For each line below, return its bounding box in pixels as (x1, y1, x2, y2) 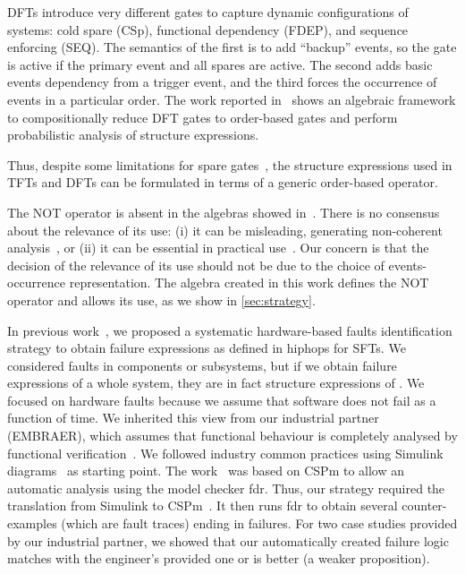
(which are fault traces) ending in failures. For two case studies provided (61, 514, 458, 533)
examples (7, 514, 57, 533)
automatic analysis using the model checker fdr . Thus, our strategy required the (7, 478, 445, 497)
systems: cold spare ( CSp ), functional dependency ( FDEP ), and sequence (7, 20, 409, 39)
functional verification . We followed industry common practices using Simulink (7, 443, 444, 462)
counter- (402, 496, 447, 515)
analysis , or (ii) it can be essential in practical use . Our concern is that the (7, 238, 429, 257)
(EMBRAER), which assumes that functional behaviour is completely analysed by (7, 426, 458, 445)
